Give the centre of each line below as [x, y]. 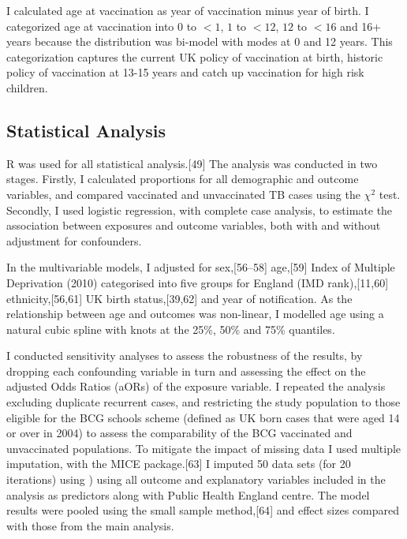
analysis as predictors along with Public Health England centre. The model [188, 494]
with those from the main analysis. [90, 525]
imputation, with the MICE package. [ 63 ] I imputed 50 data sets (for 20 [179, 464]
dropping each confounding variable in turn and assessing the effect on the [186, 371]
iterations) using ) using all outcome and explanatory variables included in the [196, 479]
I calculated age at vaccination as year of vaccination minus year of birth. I [188, 10]
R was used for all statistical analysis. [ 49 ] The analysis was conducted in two [192, 163]
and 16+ [361, 26]
